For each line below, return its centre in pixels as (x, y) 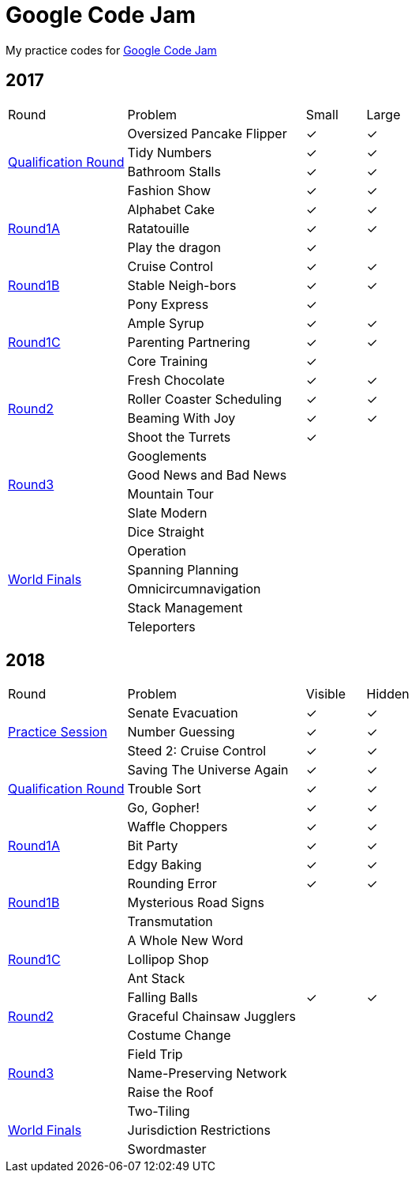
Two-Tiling (159, 1111)
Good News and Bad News (207, 475)
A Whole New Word (185, 941)
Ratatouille (159, 228)
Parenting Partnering (189, 342)
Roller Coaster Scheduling (205, 399)
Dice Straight (166, 531)
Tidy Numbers (170, 152)
